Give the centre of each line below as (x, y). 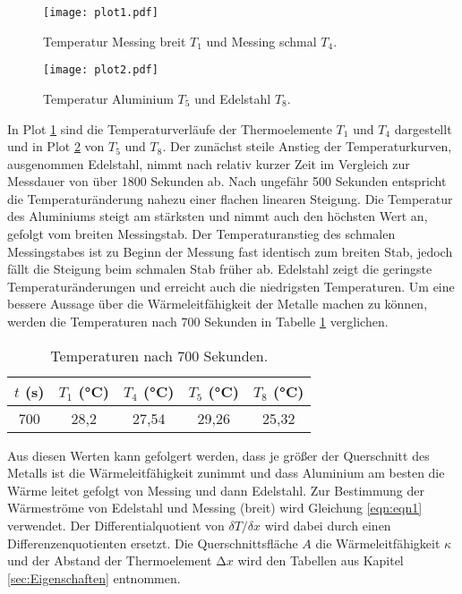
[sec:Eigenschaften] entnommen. (94, 577)
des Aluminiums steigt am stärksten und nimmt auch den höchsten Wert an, (218, 216)
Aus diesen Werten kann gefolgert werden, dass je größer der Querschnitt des (218, 455)
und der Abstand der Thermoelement (110, 560)
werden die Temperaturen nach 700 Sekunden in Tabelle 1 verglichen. (198, 322)
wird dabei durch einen (328, 525)
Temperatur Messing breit (115, 41)
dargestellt (423, 128)
